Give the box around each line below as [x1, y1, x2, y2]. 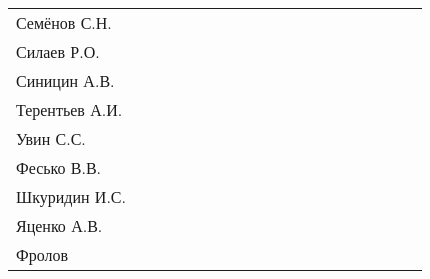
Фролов [16, 243, 68, 266]
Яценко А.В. [16, 214, 103, 237]
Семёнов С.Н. [16, 11, 112, 34]
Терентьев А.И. [16, 98, 123, 121]
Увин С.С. [16, 127, 86, 150]
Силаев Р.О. [16, 40, 100, 63]
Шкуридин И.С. [16, 185, 126, 208]
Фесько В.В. [16, 156, 102, 179]
